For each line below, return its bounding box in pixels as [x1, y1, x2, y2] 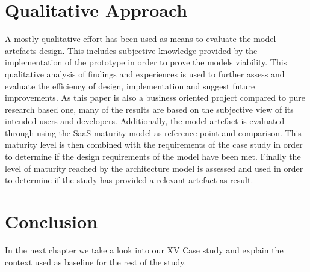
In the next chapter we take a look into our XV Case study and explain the [5, 243, 284, 256]
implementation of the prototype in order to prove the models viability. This [5, 56, 287, 68]
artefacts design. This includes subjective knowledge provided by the [5, 44, 258, 56]
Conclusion [5, 209, 98, 234]
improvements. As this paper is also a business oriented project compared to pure [5, 91, 305, 104]
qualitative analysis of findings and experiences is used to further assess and [5, 67, 285, 80]
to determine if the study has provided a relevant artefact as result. [5, 174, 253, 186]
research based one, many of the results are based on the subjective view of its [5, 103, 294, 115]
